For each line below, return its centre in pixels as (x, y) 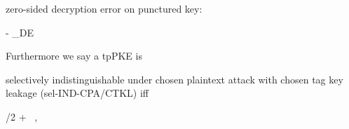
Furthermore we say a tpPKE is (74, 56)
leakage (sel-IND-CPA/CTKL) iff (77, 93)
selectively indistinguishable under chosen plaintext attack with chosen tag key (174, 79)
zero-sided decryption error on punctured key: (104, 8)
